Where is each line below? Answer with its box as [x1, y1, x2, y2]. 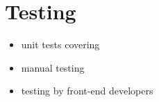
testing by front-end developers [21, 83, 153, 98]
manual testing [21, 60, 85, 74]
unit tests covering [21, 37, 100, 52]
